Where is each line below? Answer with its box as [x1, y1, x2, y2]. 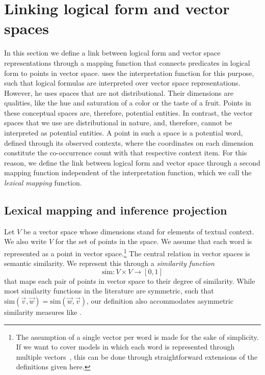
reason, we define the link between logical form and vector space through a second [4, 157, 260, 168]
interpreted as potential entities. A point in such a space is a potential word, [4, 127, 243, 138]
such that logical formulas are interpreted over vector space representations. [4, 77, 241, 88]
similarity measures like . [4, 307, 82, 317]
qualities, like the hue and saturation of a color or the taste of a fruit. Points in [4, 97, 251, 108]
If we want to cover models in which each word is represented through [16, 341, 235, 352]
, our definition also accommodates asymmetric [86, 296, 233, 306]
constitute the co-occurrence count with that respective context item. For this [4, 147, 247, 158]
